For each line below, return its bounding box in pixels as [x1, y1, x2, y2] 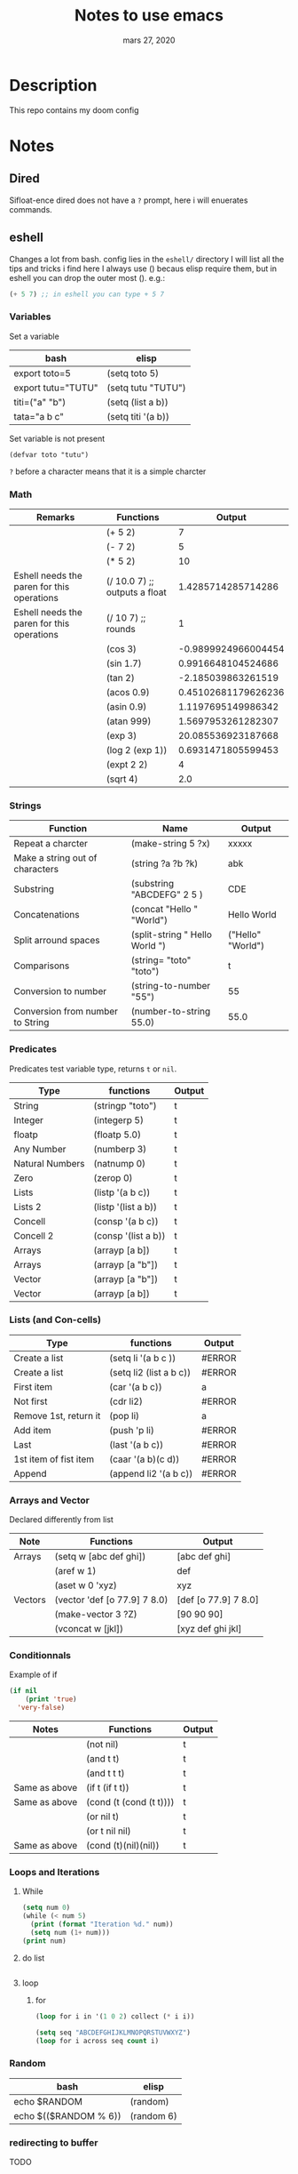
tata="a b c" [13, 410, 65, 422]
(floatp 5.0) [93, 1128, 142, 1141]
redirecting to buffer [9, 2136, 98, 2148]
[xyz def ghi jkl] [176, 1623, 242, 1635]
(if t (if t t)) [85, 1782, 130, 1794]
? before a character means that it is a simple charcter [9, 466, 207, 477]
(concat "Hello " [130, 903, 198, 916]
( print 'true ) [25, 1695, 77, 1704]
